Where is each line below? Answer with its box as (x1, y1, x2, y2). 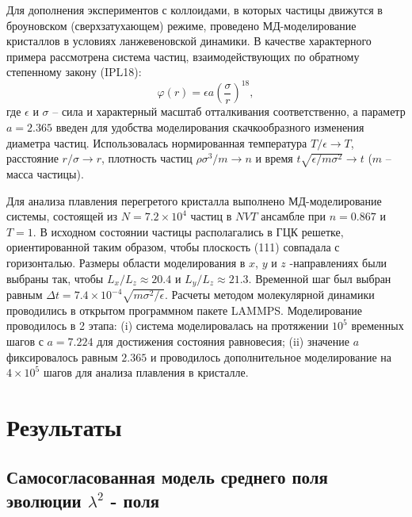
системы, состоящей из (6, 208, 118, 224)
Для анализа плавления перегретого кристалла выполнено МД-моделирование (6, 192, 382, 209)
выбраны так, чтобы (6, 270, 104, 286)
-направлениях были (289, 254, 387, 270)
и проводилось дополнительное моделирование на (150, 348, 391, 365)
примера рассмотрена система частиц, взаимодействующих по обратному (6, 48, 360, 64)
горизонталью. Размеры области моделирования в (6, 254, 246, 270)
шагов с (6, 332, 44, 349)
